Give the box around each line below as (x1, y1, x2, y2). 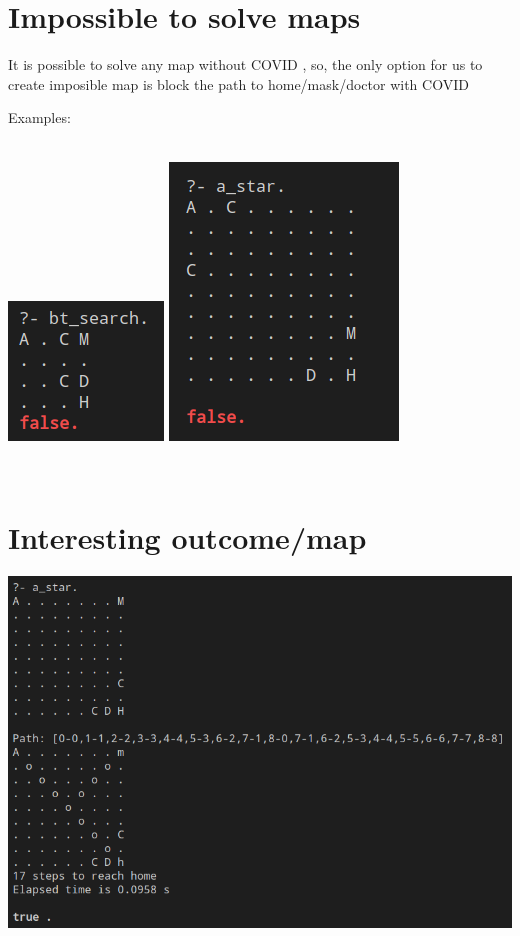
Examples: (8, 107, 71, 128)
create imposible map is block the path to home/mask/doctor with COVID (8, 73, 469, 94)
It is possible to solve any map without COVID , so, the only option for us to (8, 54, 483, 75)
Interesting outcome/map (8, 516, 367, 557)
